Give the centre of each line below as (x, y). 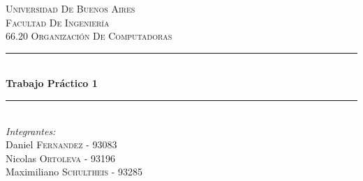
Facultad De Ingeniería (58, 22)
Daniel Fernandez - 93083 (61, 144)
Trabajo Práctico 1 (52, 83)
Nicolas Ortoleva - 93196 (61, 158)
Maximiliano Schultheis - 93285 (74, 172)
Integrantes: (31, 131)
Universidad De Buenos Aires (71, 8)
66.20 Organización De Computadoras (89, 36)
